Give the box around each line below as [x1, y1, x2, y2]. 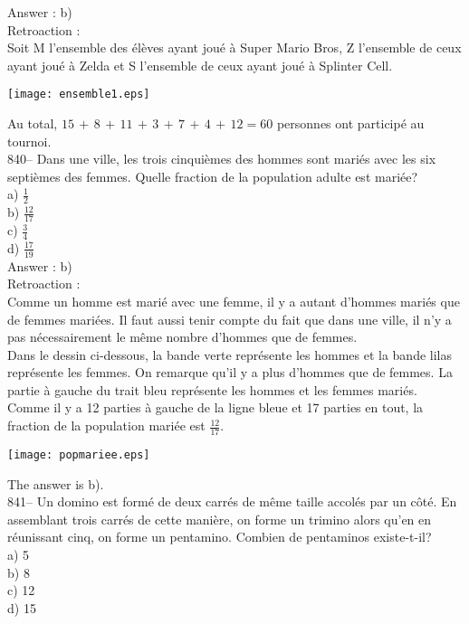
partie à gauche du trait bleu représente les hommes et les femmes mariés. [7, 380, 417, 399]
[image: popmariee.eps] [7, 448, 150, 461]
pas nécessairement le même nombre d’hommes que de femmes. [7, 327, 358, 346]
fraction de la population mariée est [7, 416, 206, 435]
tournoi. [7, 131, 52, 150]
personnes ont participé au [276, 114, 425, 133]
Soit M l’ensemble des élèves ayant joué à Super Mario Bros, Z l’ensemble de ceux [7, 38, 462, 57]
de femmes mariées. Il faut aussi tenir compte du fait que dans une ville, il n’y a [7, 309, 452, 328]
